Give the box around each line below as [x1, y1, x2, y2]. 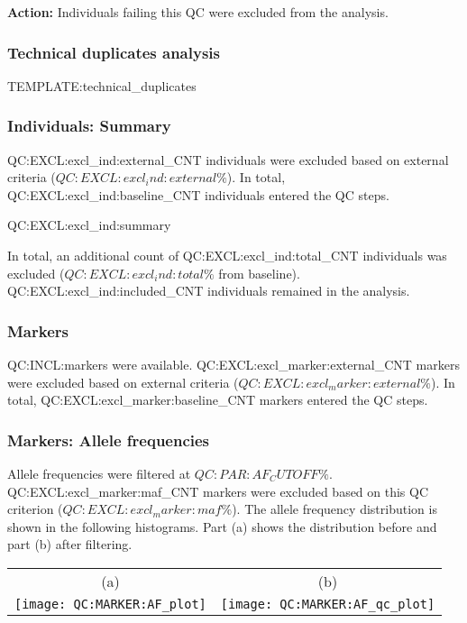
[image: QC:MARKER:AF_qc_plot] [220, 596, 435, 611]
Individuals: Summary [7, 115, 171, 137]
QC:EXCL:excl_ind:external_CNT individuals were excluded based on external [7, 150, 449, 169]
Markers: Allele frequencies [7, 428, 210, 451]
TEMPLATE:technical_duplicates [7, 76, 197, 95]
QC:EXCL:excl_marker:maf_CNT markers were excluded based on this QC [7, 481, 429, 500]
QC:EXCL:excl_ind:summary [7, 215, 171, 234]
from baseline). [218, 263, 300, 282]
